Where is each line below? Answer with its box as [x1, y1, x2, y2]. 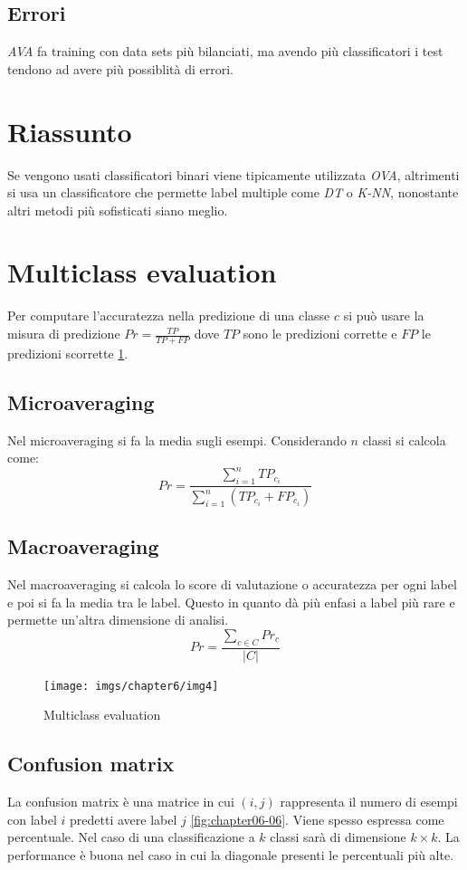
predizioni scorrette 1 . [7, 343, 129, 362]
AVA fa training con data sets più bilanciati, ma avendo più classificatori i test [7, 42, 443, 61]
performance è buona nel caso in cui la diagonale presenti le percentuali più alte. [7, 846, 454, 865]
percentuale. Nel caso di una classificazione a [7, 827, 255, 846]
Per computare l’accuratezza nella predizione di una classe [7, 306, 330, 325]
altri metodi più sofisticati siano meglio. [7, 200, 228, 219]
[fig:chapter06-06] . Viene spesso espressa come [190, 809, 444, 828]
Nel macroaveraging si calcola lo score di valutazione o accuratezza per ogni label [7, 575, 457, 594]
